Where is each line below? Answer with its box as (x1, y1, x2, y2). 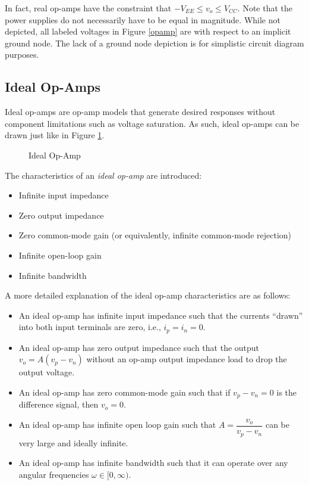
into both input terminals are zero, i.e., (18, 321, 161, 333)
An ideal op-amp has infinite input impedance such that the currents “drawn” (18, 309, 303, 321)
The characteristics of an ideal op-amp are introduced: (5, 169, 202, 181)
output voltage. (18, 366, 75, 378)
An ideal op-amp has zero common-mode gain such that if (18, 385, 231, 398)
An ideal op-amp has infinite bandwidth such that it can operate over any (18, 456, 288, 469)
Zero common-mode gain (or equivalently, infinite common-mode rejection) (18, 229, 292, 241)
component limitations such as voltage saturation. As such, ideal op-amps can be (5, 117, 299, 129)
